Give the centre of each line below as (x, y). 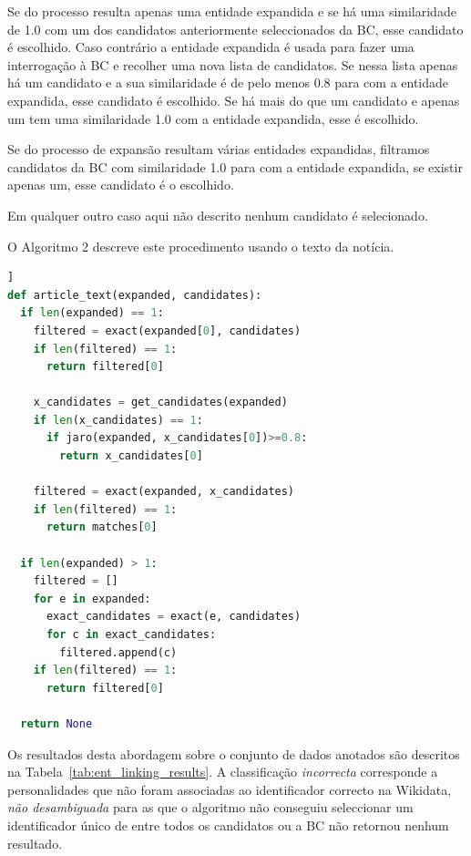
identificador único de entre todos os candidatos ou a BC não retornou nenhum (228, 825)
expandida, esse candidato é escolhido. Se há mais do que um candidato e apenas (234, 100)
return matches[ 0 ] (102, 527)
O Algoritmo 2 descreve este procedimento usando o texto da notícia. (201, 246)
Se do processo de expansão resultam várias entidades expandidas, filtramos (219, 149)
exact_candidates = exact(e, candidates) (174, 617)
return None (56, 723)
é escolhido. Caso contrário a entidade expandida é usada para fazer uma (211, 47)
